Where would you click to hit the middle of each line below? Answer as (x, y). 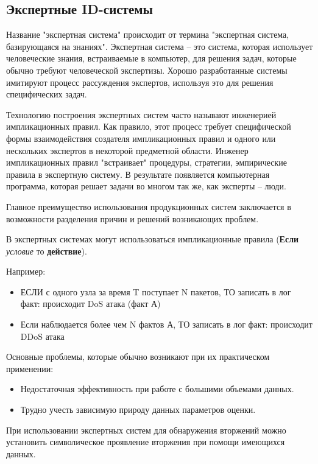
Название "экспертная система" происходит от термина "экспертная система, (148, 34)
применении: (30, 368)
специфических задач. (47, 94)
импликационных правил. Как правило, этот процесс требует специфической (149, 126)
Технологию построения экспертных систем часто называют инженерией (141, 114)
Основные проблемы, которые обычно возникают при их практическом (138, 357)
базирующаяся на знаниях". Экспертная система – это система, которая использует (160, 46)
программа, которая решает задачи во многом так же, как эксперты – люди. (146, 186)
